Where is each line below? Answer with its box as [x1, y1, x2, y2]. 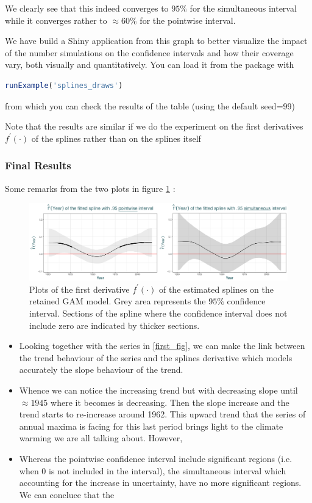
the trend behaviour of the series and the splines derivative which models [19, 351, 292, 364]
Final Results [5, 158, 71, 173]
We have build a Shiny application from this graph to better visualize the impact [5, 34, 308, 47]
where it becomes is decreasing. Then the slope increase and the [51, 395, 289, 408]
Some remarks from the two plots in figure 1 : [5, 182, 175, 194]
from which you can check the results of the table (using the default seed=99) [5, 99, 295, 112]
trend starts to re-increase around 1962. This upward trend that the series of [19, 408, 306, 420]
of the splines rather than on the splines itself [31, 131, 201, 144]
